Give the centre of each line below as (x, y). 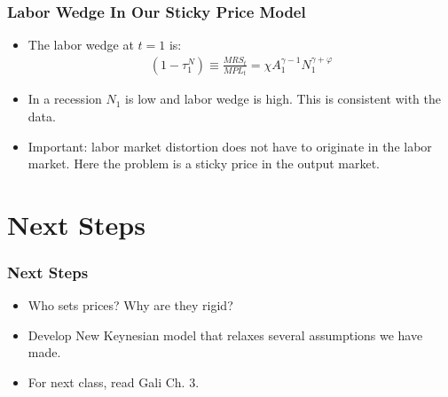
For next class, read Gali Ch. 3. (114, 382)
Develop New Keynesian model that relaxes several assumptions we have (225, 335)
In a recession (65, 99)
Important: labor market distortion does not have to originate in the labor (230, 146)
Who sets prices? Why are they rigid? (130, 305)
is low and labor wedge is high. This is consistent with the (283, 99)
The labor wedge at (81, 45)
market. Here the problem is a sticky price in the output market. (204, 163)
